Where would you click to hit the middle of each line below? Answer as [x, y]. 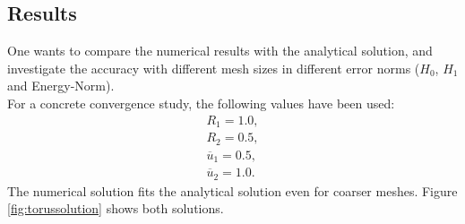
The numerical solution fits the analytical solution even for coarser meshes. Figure [232, 190]
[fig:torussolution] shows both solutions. [116, 208]
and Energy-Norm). [61, 86]
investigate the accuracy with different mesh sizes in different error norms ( [214, 68]
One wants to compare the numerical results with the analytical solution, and [220, 51]
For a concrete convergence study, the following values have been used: [201, 103]
